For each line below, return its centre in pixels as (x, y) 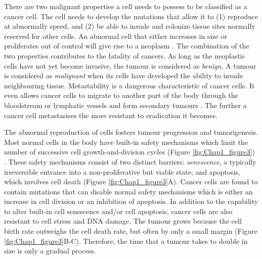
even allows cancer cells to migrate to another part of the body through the (121, 95)
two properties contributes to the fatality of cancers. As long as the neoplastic (125, 55)
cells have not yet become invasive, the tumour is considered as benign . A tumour (130, 65)
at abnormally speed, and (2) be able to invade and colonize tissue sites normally (130, 26)
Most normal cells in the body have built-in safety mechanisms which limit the (126, 142)
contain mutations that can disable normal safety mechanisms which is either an (128, 191)
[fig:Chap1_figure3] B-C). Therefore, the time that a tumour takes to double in (126, 241)
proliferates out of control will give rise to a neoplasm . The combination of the (127, 46)
